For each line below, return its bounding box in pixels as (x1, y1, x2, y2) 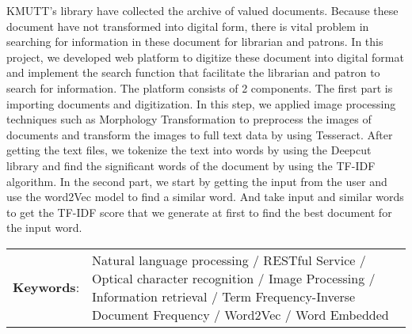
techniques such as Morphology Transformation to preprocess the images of (6, 111, 372, 127)
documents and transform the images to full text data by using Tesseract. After (6, 126, 393, 142)
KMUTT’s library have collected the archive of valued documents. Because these (6, 2, 399, 18)
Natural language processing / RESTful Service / (92, 250, 366, 269)
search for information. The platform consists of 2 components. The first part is (6, 79, 393, 96)
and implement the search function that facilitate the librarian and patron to (6, 64, 380, 81)
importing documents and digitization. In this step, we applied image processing (6, 95, 396, 112)
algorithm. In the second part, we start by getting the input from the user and (6, 173, 387, 189)
